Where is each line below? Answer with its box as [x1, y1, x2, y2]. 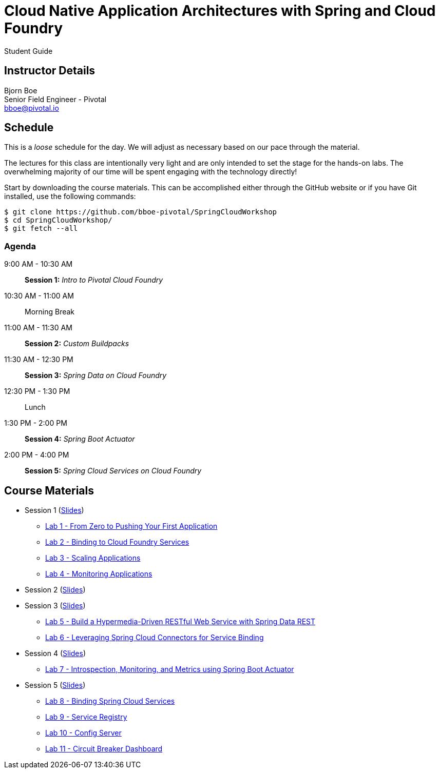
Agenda [4, 241, 36, 251]
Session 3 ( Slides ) [25, 601, 86, 610]
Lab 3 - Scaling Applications [45, 553, 141, 563]
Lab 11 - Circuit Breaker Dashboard [45, 744, 163, 754]
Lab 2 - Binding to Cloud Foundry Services [45, 538, 189, 547]
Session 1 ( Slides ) [25, 506, 84, 515]
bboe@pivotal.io [4, 103, 59, 112]
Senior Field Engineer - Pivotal [4, 94, 107, 104]
